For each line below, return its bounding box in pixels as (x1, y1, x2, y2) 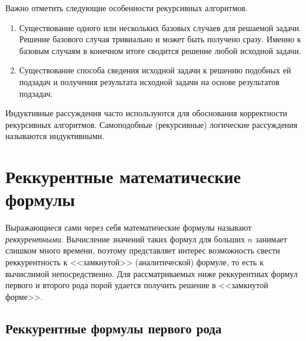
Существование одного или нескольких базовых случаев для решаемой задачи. (19, 21, 301, 33)
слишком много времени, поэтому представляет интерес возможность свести (5, 244, 280, 256)
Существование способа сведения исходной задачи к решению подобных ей (19, 64, 291, 76)
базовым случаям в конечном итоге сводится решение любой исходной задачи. (19, 44, 301, 56)
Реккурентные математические (5, 164, 241, 188)
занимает (255, 232, 287, 245)
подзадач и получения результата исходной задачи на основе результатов (19, 75, 280, 87)
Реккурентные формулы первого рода (5, 319, 222, 337)
